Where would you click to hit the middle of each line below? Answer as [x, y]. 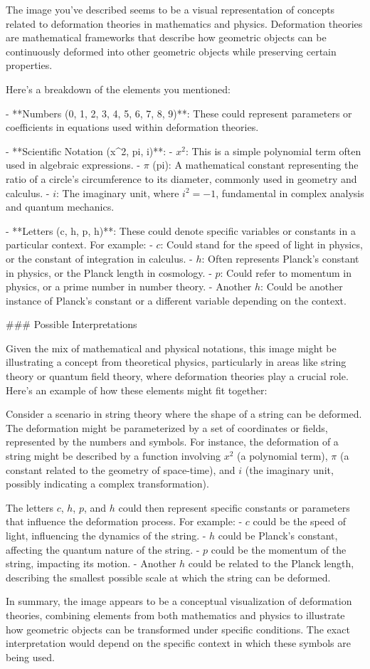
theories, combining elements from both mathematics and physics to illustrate [175, 615]
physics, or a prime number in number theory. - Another [129, 286]
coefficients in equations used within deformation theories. [132, 127]
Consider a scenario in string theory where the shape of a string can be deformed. [184, 414]
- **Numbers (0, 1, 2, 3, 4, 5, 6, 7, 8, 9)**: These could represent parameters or [179, 113]
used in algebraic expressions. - [73, 165]
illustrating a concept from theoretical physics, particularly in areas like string [176, 362]
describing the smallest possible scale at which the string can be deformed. [168, 577]
